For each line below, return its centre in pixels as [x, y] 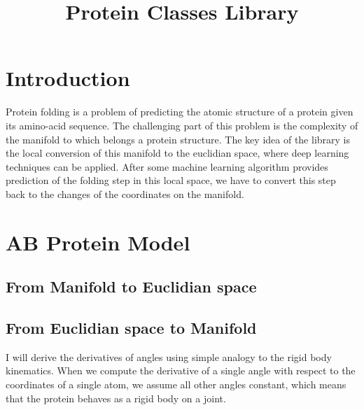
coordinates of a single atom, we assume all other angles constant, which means [176, 384]
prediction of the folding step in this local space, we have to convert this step [171, 180]
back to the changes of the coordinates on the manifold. [125, 193]
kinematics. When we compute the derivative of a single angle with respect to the [181, 370]
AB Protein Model [98, 242]
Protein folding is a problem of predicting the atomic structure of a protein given [180, 112]
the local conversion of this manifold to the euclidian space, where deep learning [177, 153]
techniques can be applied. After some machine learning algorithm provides [167, 166]
